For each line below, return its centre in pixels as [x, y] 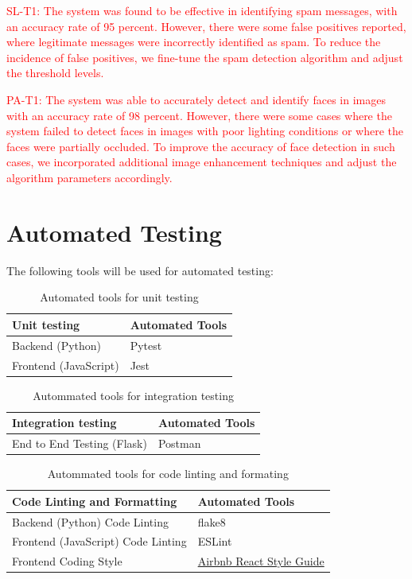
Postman [179, 443]
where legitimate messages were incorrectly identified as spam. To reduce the [194, 42]
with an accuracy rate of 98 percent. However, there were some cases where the [199, 115]
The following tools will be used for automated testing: [140, 270]
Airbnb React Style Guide [261, 561]
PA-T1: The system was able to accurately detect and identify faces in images [196, 99]
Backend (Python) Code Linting [90, 521]
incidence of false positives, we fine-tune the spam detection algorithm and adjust [205, 57]
